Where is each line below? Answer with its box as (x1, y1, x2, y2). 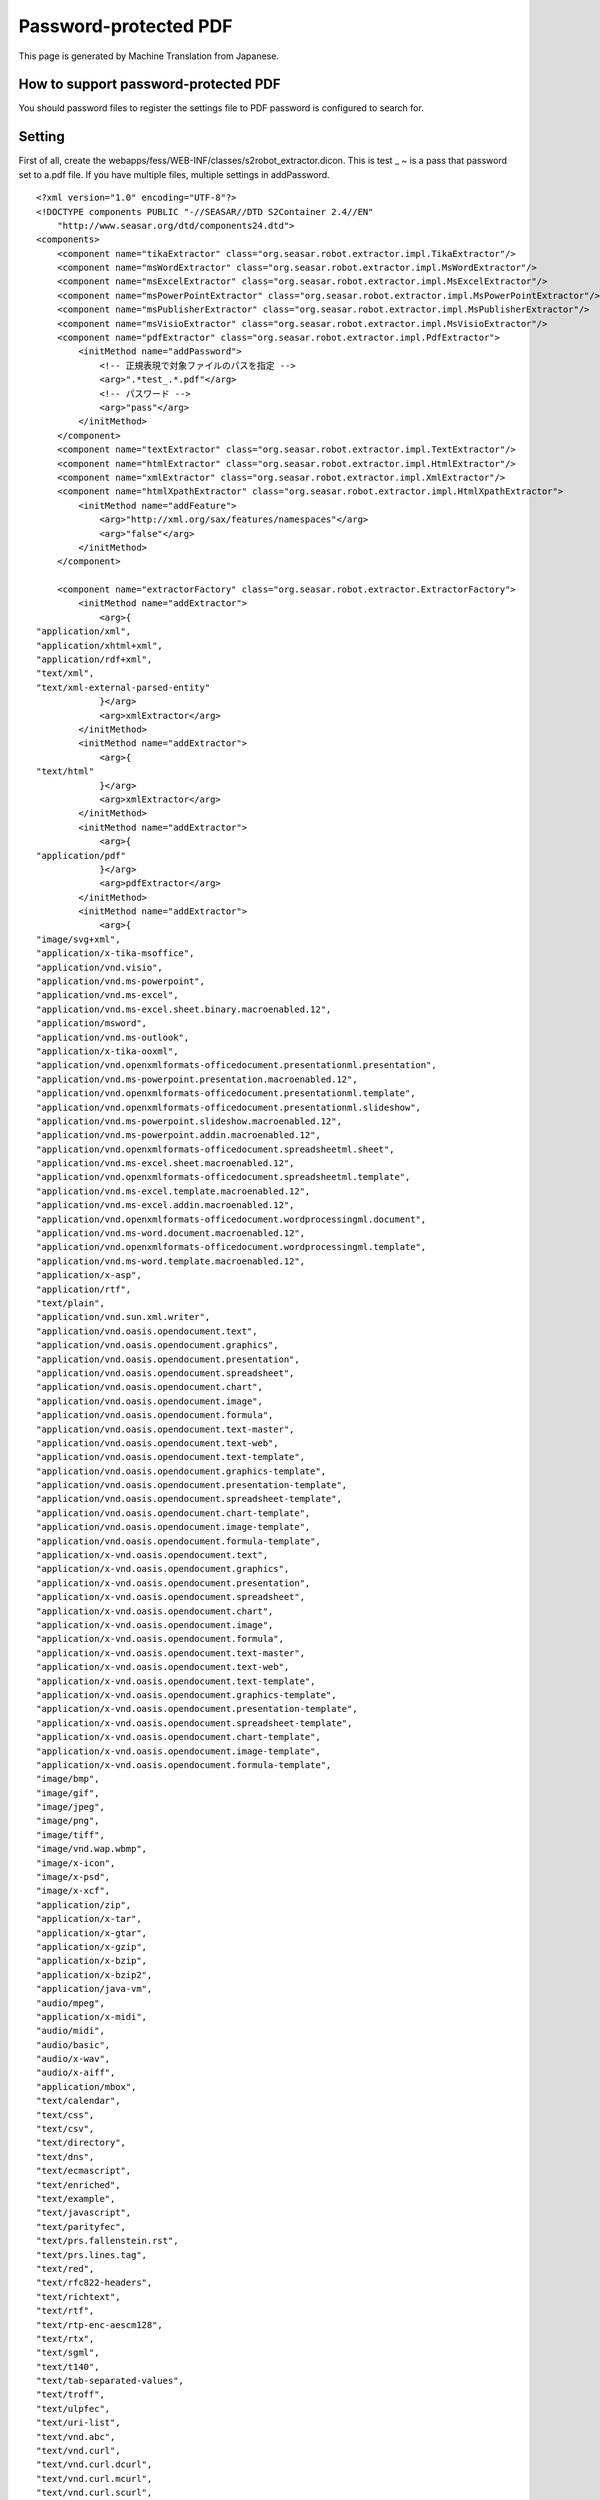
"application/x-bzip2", (36, 1969, 153, 1980)
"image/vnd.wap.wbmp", (36, 1843, 148, 1855)
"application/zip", (36, 1899, 132, 1910)
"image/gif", (36, 1787, 100, 1799)
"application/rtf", (36, 1283, 132, 1295)
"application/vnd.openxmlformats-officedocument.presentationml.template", (36, 1088, 416, 1099)
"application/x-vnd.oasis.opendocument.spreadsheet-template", (36, 1717, 353, 1729)
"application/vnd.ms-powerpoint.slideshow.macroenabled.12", (36, 1115, 342, 1127)
